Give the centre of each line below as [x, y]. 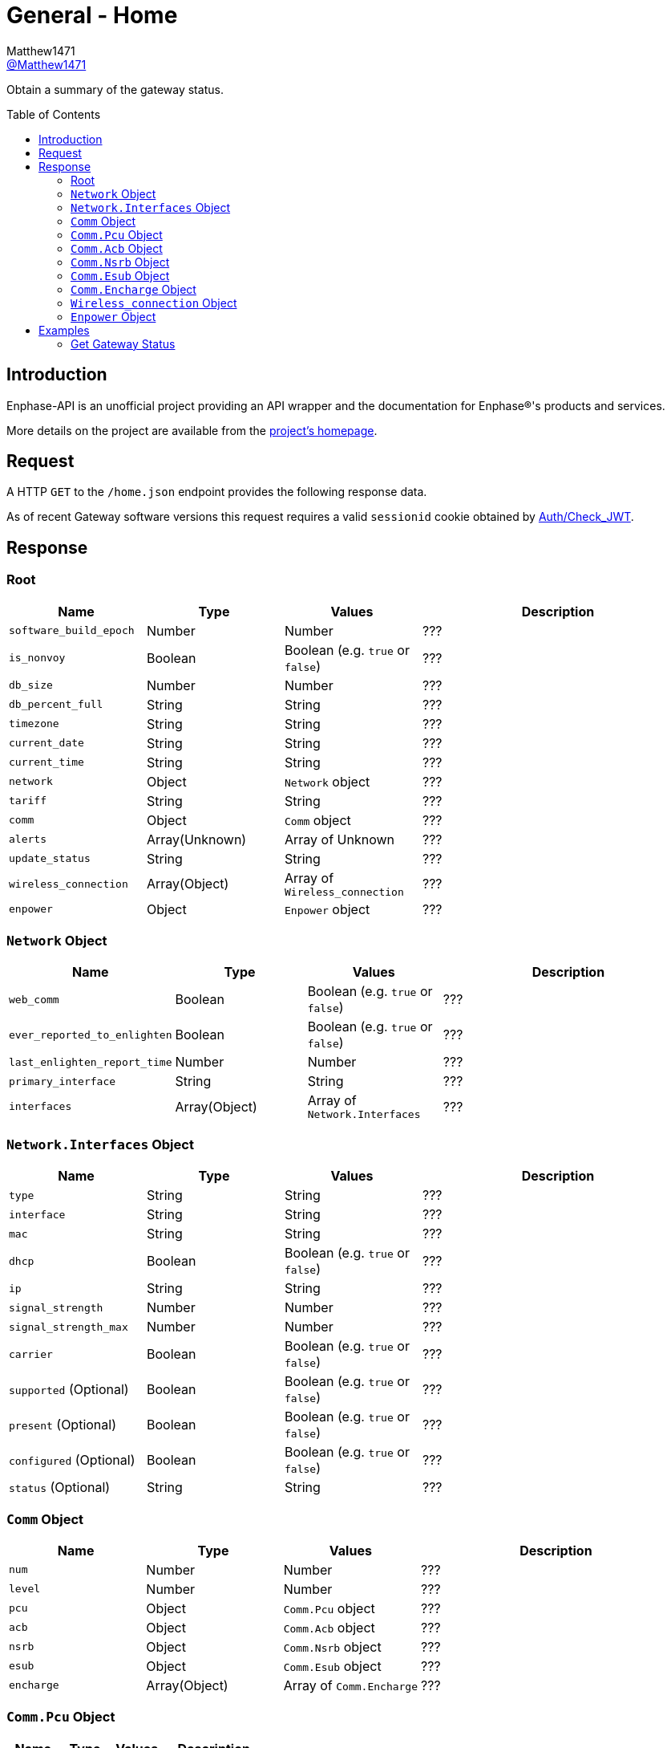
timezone [34, 724]
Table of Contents [54, 114]
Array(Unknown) [197, 839]
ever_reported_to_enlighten [91, 1035]
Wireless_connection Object [154, 303]
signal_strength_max [69, 1327]
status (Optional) [60, 1488]
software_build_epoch [72, 631]
